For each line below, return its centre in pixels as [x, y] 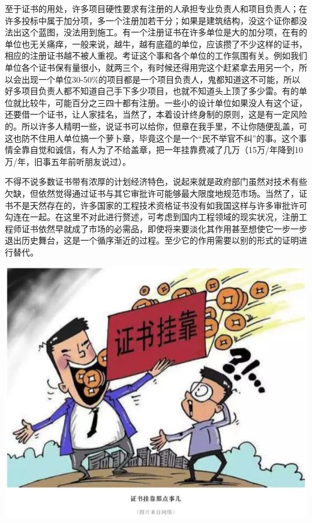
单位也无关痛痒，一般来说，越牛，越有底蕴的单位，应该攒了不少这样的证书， [156, 43]
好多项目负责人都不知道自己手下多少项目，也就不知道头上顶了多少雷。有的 [152, 91]
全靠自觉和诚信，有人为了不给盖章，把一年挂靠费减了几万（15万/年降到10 [158, 150]
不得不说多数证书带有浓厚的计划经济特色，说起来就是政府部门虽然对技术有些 [156, 181]
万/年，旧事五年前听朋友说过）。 [68, 161]
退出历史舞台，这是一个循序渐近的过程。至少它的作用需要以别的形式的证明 [152, 240]
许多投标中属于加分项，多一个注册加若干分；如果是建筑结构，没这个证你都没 [156, 20]
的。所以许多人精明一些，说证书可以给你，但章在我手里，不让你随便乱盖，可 [156, 126]
